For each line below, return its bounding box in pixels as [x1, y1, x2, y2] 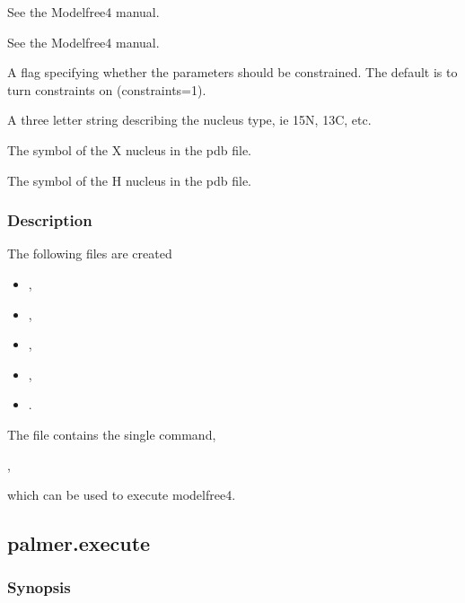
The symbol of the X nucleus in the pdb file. [7, 140, 251, 159]
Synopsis [7, 576, 71, 599]
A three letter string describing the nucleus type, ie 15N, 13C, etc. [7, 110, 372, 129]
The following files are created [7, 244, 172, 263]
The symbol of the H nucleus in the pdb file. [7, 170, 251, 189]
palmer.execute [7, 529, 151, 557]
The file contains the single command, [7, 424, 216, 443]
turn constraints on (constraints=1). [7, 80, 206, 99]
